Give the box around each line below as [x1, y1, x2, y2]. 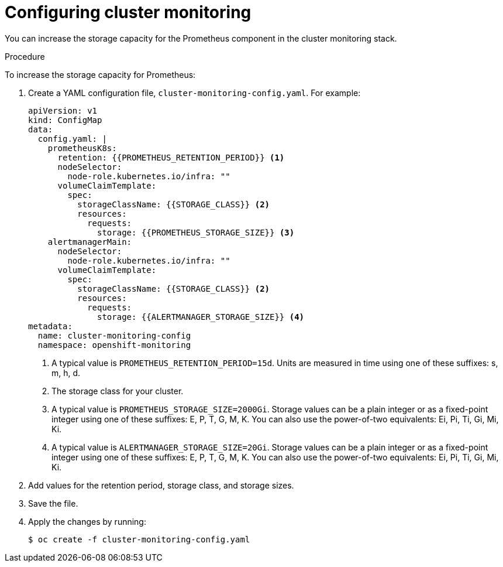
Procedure [5, 51, 45, 62]
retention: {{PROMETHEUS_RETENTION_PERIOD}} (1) [57, 152, 285, 162]
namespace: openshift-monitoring [37, 340, 191, 350]
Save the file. [28, 498, 78, 508]
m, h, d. [51, 367, 81, 378]
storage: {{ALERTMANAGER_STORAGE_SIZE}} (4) [97, 312, 305, 322]
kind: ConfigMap [28, 115, 102, 125]
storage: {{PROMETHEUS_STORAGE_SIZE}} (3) [97, 227, 295, 237]
